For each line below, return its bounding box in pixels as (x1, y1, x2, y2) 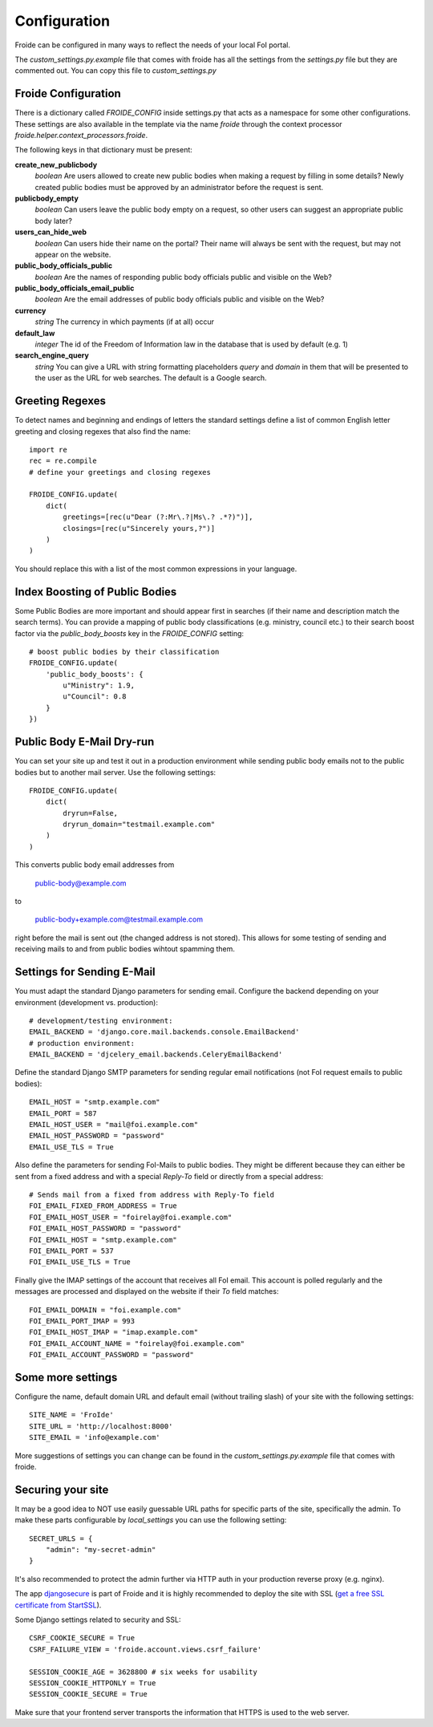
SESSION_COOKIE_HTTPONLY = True (29, 1678, 156, 1688)
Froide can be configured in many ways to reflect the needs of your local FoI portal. (14, 40, 290, 50)
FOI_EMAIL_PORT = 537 (29, 1246, 114, 1255)
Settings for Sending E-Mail (14, 965, 156, 979)
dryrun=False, (63, 809, 119, 817)
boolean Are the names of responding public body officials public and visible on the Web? (34, 272, 332, 282)
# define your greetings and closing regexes (29, 468, 212, 476)
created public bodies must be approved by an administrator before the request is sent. (34, 182, 324, 192)
